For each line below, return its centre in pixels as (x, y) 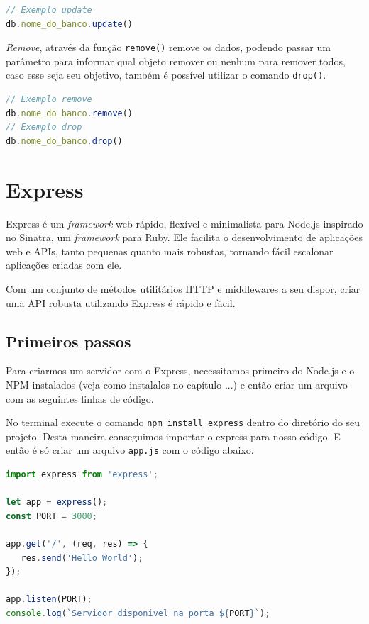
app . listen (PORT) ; (49, 600)
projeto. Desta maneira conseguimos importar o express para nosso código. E (173, 436)
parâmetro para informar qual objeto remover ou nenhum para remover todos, (176, 61)
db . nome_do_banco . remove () (70, 113)
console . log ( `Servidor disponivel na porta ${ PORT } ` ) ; (138, 613)
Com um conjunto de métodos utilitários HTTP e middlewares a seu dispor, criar (183, 288)
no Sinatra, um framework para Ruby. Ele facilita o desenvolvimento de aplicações (184, 237)
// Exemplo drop (44, 127)
